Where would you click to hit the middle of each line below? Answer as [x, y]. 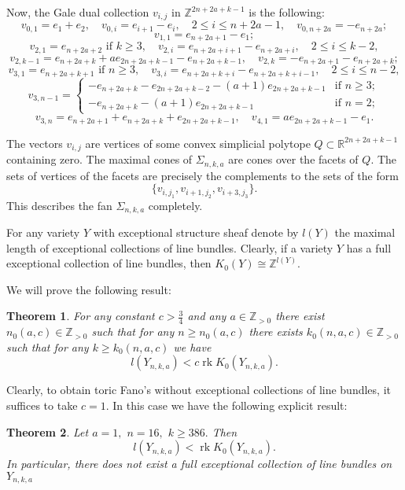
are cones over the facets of [293, 159]
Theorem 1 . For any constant [81, 316]
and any [207, 316]
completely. [175, 205]
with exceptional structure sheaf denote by [196, 232]
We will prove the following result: [89, 289]
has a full [369, 247]
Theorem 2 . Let [48, 431]
